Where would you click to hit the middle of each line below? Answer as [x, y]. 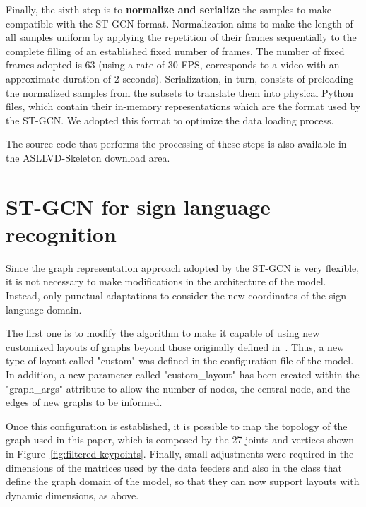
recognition [61, 233]
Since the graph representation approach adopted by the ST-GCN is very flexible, [183, 267]
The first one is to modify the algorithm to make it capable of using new [163, 333]
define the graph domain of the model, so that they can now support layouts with [183, 481]
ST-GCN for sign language [138, 206]
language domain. [44, 309]
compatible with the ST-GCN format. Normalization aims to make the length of [179, 23]
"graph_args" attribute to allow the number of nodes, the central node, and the [178, 388]
